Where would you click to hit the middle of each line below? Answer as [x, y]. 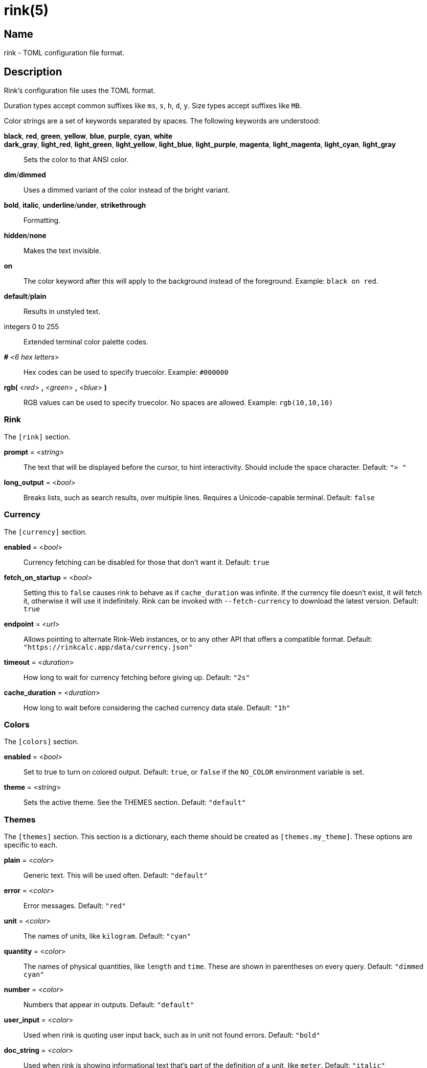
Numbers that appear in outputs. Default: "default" [109, 1005]
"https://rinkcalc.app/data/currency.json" [108, 647]
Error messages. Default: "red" [75, 906]
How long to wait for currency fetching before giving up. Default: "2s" [137, 677]
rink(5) [26, 10]
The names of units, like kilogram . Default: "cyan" [107, 936]
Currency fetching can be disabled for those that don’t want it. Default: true [146, 562]
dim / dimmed [25, 175]
